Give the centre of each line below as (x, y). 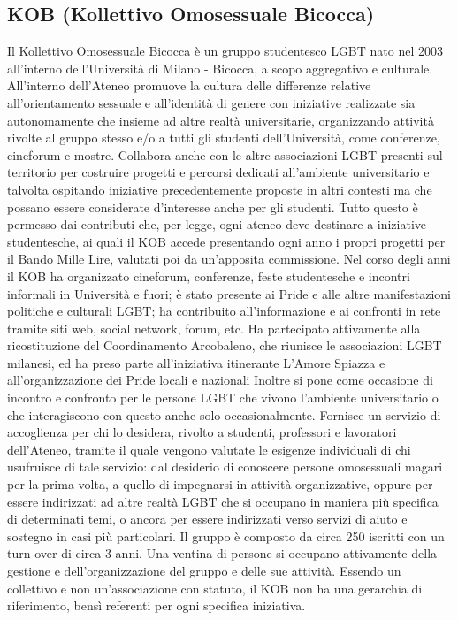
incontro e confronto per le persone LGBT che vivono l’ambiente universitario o (223, 398)
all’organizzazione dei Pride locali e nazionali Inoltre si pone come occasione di (220, 380)
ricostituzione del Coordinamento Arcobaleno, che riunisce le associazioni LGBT (225, 345)
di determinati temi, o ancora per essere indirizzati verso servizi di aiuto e (207, 519)
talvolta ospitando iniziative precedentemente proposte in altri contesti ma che (220, 189)
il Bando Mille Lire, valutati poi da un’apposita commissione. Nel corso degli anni (229, 259)
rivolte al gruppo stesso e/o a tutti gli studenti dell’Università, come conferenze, (224, 138)
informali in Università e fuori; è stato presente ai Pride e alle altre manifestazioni (229, 293)
